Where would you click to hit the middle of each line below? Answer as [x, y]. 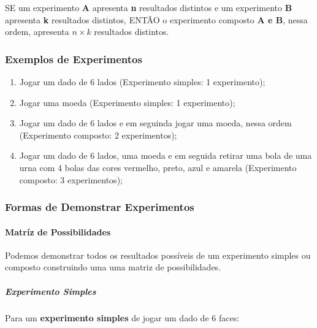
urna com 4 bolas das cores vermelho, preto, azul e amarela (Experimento [158, 167]
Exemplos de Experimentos [74, 59]
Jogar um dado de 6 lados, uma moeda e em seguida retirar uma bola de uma [166, 155]
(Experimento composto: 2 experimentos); [98, 135]
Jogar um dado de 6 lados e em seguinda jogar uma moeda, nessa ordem [155, 123]
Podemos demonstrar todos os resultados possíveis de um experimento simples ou [158, 255]
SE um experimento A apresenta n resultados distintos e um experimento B [149, 7]
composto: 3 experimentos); [71, 179]
